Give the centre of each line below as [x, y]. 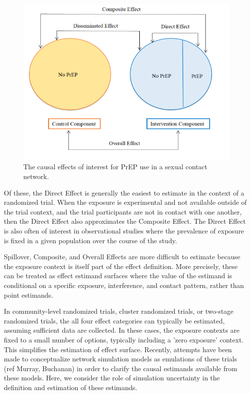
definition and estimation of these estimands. [71, 387]
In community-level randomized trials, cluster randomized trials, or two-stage [119, 311]
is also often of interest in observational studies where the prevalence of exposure [124, 231]
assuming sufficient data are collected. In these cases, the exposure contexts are [122, 330]
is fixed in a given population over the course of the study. [91, 240]
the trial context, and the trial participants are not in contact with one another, [123, 211]
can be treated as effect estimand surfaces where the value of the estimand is [118, 276]
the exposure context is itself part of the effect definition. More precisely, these [121, 266]
